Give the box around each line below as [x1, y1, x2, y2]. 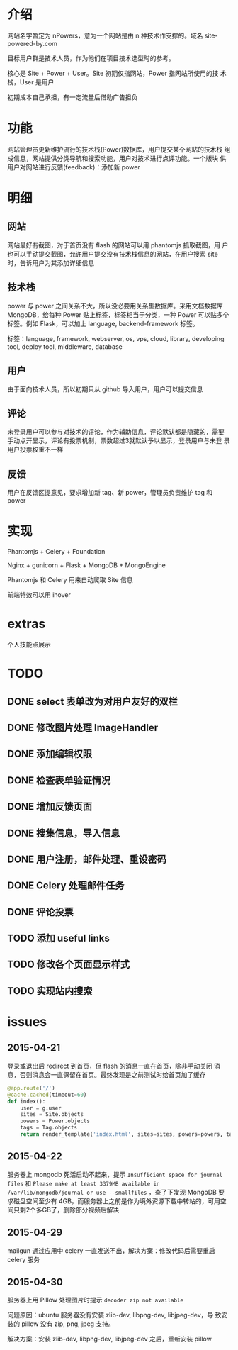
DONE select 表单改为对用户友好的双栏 [7, 696, 178, 708]
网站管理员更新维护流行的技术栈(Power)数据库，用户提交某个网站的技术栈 [7, 145, 223, 153]
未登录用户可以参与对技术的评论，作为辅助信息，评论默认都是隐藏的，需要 [7, 428, 225, 436]
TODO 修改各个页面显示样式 [7, 959, 130, 971]
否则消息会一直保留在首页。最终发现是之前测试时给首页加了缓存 [19, 1070, 206, 1078]
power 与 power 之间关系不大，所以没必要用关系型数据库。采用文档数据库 [7, 301, 223, 310]
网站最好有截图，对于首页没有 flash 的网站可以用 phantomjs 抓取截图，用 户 [7, 240, 229, 249]
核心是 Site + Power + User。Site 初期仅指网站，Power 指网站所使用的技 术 [7, 69, 227, 77]
